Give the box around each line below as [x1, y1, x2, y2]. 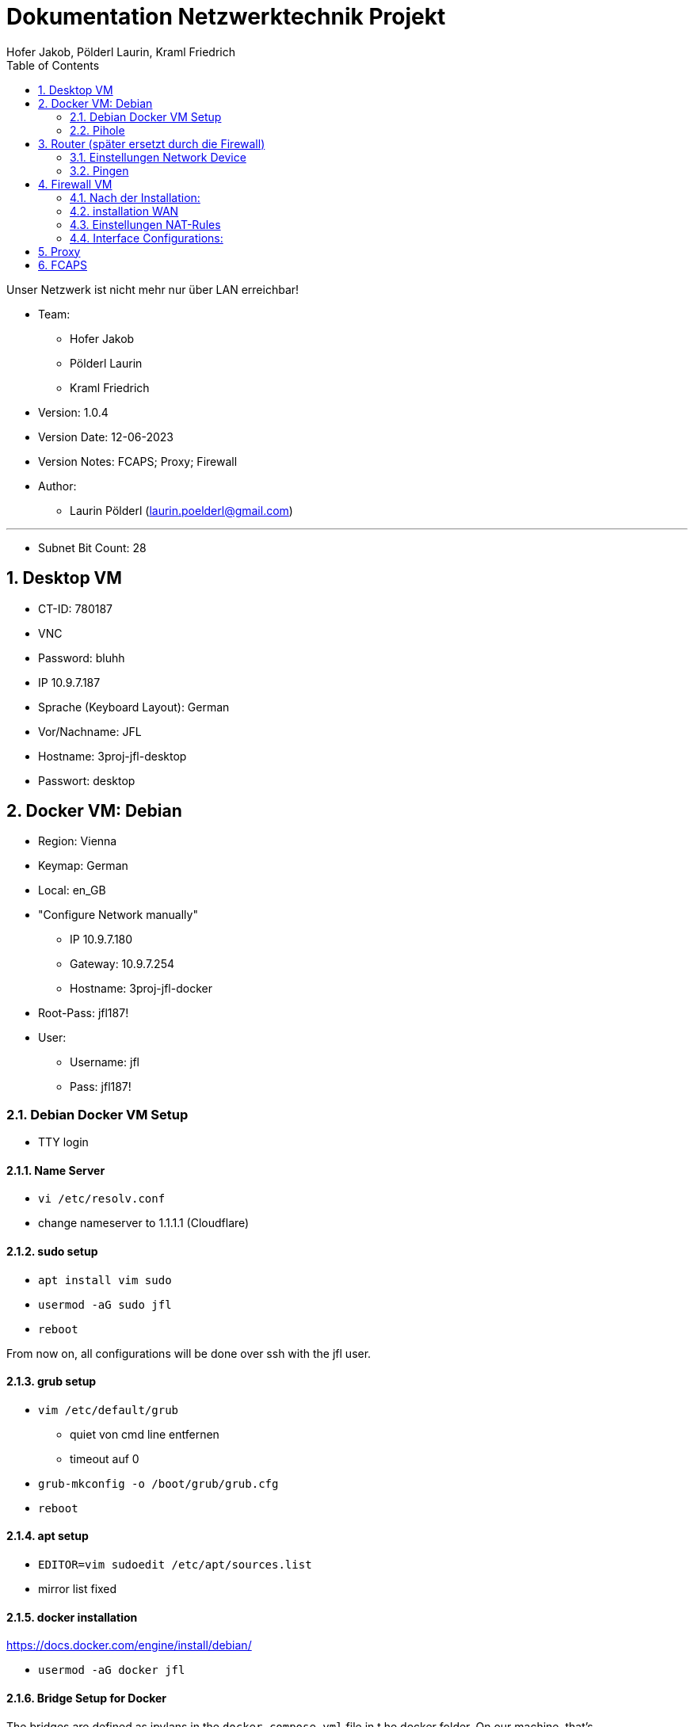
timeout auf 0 [70, 1451, 139, 1466]
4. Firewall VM [38, 177, 112, 191]
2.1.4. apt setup [6, 1529, 89, 1543]
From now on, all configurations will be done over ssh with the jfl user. [6, 1346, 372, 1360]
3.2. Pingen [70, 163, 129, 177]
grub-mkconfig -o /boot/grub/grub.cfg [38, 1477, 279, 1490]
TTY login [38, 1135, 89, 1149]
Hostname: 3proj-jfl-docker [70, 982, 212, 996]
